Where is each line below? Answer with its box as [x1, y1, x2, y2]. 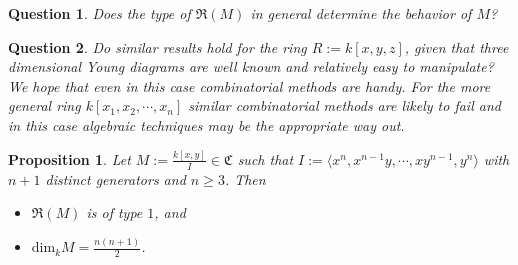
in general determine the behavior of [250, 3, 472, 23]
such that [237, 148, 294, 169]
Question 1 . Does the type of [8, 3, 191, 23]
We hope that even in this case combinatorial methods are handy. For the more [8, 75, 491, 96]
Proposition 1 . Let [8, 148, 131, 169]
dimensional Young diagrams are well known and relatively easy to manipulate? [8, 56, 494, 77]
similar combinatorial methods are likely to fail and [188, 95, 501, 116]
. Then [224, 168, 266, 189]
